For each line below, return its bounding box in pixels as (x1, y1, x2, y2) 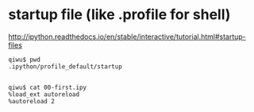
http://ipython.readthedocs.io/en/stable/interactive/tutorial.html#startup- (8, 32, 246, 41)
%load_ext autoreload (8, 90, 80, 98)
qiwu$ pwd (8, 56, 41, 64)
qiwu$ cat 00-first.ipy (8, 83, 87, 91)
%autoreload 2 (8, 97, 56, 105)
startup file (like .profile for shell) (8, 6, 231, 24)
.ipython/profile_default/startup (8, 62, 123, 71)
